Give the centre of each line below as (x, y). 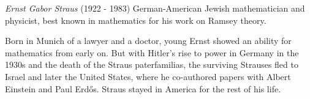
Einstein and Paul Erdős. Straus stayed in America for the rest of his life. (143, 88)
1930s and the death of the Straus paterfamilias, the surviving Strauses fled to (152, 64)
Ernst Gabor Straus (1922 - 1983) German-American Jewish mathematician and (155, 8)
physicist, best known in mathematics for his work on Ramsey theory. (136, 20)
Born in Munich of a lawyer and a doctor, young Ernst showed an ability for (148, 41)
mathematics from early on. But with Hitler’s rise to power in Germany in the (152, 52)
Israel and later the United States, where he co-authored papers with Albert (148, 76)
